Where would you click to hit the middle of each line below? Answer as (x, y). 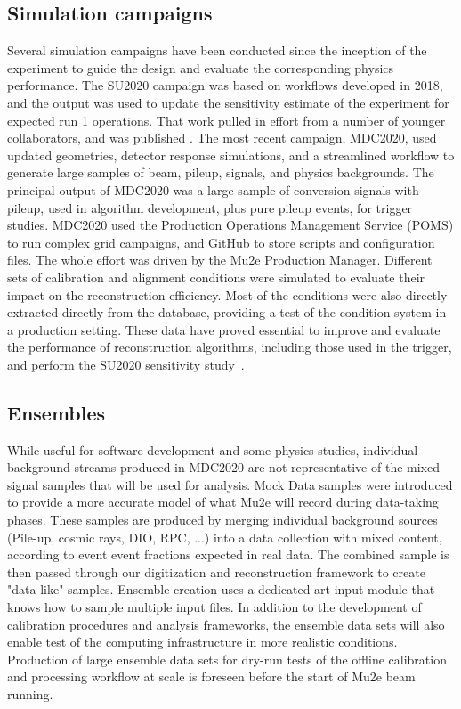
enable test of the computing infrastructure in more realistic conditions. (202, 642)
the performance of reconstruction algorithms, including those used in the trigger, (230, 347)
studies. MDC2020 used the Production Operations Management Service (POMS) (230, 225)
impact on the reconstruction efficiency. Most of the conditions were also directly (227, 294)
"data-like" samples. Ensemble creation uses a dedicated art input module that (221, 589)
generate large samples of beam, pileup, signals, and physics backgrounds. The (221, 172)
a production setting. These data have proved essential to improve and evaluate (224, 329)
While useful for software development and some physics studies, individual (213, 449)
